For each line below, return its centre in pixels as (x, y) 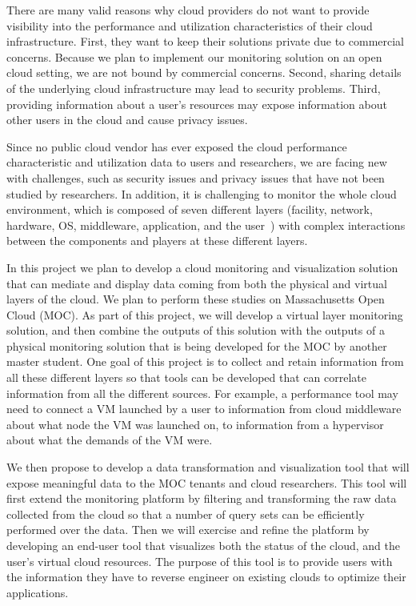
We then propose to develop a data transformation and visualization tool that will (208, 467)
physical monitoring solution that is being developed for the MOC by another (197, 345)
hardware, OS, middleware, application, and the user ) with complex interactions (206, 225)
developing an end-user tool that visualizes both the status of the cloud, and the (204, 545)
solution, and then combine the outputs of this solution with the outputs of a (196, 330)
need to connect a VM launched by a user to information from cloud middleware (204, 409)
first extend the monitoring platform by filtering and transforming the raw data (202, 498)
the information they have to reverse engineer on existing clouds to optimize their (206, 577)
